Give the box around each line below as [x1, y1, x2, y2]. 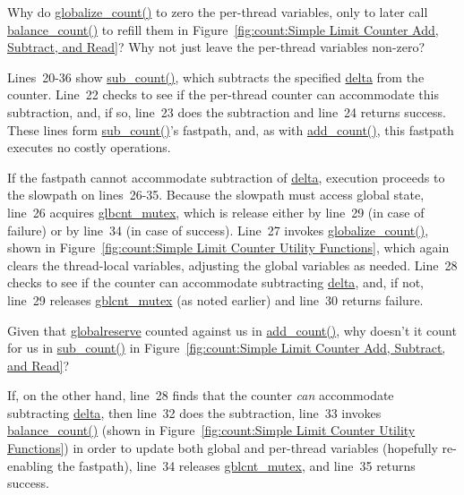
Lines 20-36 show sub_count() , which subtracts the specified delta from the [7, 67, 425, 86]
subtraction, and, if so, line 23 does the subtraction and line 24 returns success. [7, 102, 447, 121]
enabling [7, 456, 54, 474]
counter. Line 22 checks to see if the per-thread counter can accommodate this [7, 85, 439, 104]
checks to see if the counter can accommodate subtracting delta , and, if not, [7, 273, 425, 292]
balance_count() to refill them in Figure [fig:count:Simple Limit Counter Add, [7, 20, 439, 38]
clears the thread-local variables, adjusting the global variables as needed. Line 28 [7, 255, 458, 274]
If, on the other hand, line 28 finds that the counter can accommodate [7, 386, 394, 405]
